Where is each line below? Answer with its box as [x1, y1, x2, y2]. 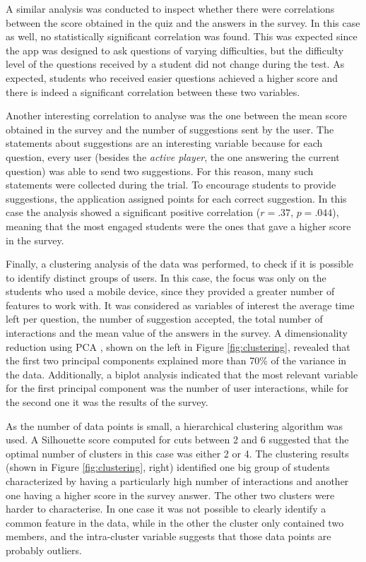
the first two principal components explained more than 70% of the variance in [6, 353, 347, 368]
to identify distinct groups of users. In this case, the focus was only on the [6, 270, 326, 285]
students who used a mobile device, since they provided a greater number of [6, 284, 335, 299]
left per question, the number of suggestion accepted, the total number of [6, 311, 323, 326]
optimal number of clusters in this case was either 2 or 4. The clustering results [6, 446, 349, 460]
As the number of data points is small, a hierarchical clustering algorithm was [6, 418, 343, 433]
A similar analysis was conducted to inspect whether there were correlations [6, 1, 335, 16]
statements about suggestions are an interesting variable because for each [6, 136, 323, 150]
